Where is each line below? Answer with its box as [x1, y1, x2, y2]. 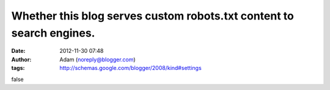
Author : [11, 55, 32, 63]
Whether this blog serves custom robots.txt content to [11, 9, 295, 22]
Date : [11, 47, 26, 55]
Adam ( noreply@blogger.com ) [59, 55, 136, 63]
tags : [11, 64, 25, 72]
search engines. [11, 26, 95, 40]
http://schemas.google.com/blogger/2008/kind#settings [59, 64, 202, 72]
